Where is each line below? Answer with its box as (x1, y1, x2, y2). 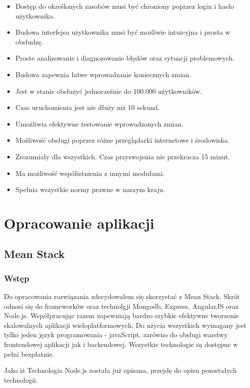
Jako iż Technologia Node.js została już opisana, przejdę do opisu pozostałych (4, 365, 237, 375)
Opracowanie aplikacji (4, 213, 154, 233)
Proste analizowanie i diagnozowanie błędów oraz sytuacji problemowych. (15, 53, 235, 63)
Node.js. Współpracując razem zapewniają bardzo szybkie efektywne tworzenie (4, 310, 239, 321)
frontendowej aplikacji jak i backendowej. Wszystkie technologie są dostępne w (4, 339, 238, 349)
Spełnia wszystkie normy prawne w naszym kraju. (15, 184, 165, 194)
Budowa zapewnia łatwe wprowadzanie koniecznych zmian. (15, 69, 191, 79)
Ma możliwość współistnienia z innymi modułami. (15, 168, 165, 178)
